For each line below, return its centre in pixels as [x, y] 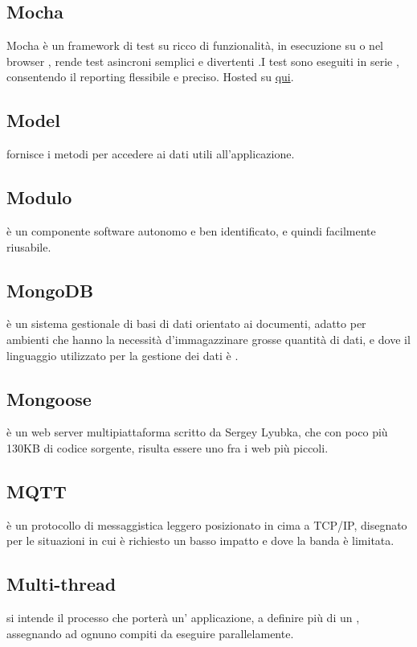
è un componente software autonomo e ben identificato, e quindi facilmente [191, 230]
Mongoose [49, 398]
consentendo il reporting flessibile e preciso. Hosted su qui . [150, 77]
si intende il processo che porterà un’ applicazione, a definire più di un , [183, 618]
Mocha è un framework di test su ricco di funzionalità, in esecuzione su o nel [195, 45]
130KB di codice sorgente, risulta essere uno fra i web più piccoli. [168, 447]
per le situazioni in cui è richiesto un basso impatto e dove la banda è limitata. [200, 541]
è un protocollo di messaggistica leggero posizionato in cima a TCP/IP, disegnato [207, 524]
